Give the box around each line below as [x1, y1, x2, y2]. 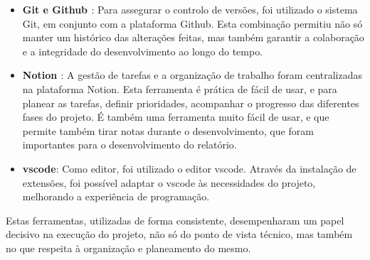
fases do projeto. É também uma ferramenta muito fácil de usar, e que [22, 109, 329, 124]
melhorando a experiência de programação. [22, 189, 210, 204]
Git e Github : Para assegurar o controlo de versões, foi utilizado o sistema [22, 2, 358, 16]
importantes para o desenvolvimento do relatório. [22, 137, 237, 152]
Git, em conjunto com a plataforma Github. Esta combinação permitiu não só [22, 16, 363, 31]
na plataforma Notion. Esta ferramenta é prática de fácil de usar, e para [22, 81, 337, 96]
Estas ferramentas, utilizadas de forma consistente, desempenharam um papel [6, 212, 344, 227]
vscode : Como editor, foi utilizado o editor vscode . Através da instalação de [22, 161, 356, 175]
